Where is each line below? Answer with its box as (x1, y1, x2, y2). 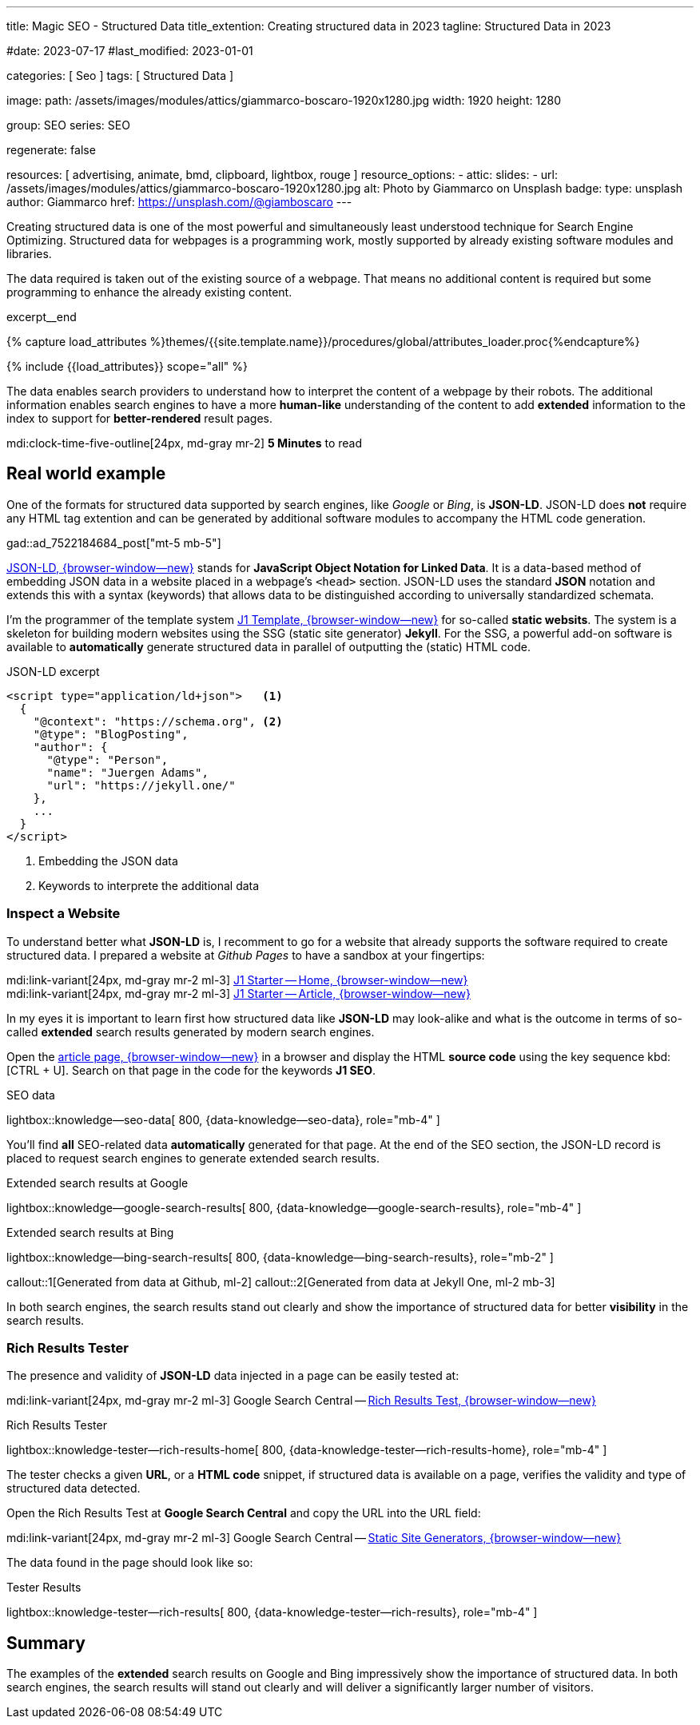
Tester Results (6, 1580, 82, 1595)
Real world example (6, 463, 166, 484)
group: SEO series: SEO (6, 118, 130, 132)
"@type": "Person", (46, 753, 169, 766)
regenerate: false (6, 143, 96, 157)
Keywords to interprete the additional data (38, 878, 260, 892)
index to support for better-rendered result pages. (6, 411, 273, 425)
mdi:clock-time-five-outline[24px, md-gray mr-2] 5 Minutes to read (6, 436, 363, 450)
